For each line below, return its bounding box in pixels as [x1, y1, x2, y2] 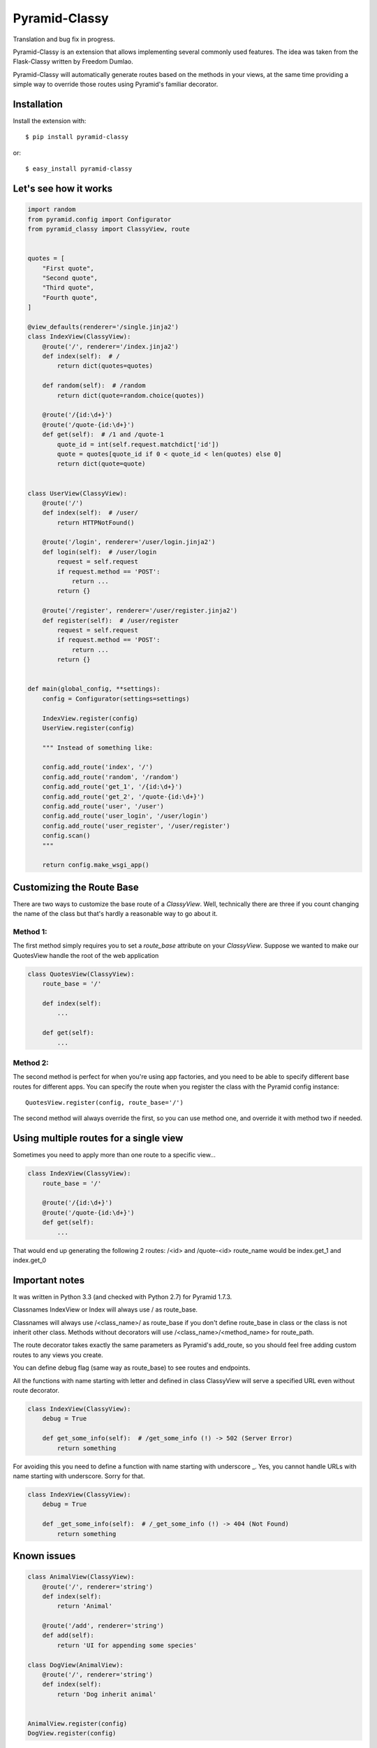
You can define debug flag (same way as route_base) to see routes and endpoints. [13, 1363, 251, 1372]
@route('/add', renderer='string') [42, 1622, 164, 1630]
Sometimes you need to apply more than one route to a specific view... [13, 1151, 216, 1159]
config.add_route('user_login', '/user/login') [42, 812, 209, 820]
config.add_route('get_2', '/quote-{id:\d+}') [42, 792, 205, 801]
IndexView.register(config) [42, 714, 139, 722]
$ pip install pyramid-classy [25, 133, 129, 141]
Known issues [13, 1549, 76, 1562]
